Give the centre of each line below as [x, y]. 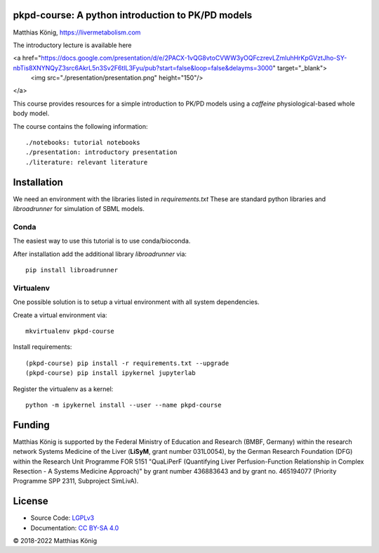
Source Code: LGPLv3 [62, 518]
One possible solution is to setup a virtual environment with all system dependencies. [136, 302]
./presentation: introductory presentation [101, 152]
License [31, 501]
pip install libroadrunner [72, 270]
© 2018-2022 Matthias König [55, 541]
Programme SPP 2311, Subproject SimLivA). [76, 481]
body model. [31, 113]
